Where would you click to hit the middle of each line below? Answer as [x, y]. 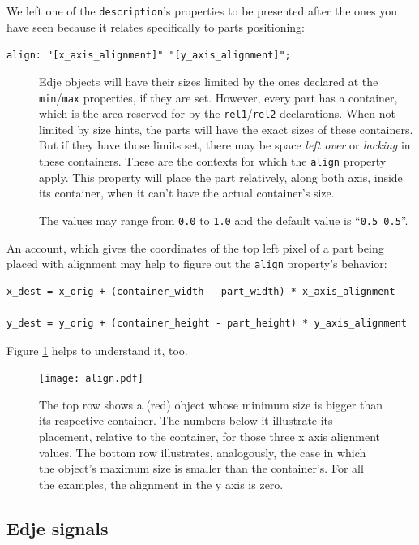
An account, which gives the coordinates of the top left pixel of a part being [195, 247]
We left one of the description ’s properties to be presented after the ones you [202, 11]
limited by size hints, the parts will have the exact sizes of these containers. [226, 129]
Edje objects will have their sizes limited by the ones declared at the [209, 81]
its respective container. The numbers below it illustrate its [186, 420]
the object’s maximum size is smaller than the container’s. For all [201, 468]
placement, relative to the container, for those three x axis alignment [210, 436]
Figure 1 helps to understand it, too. [97, 350]
